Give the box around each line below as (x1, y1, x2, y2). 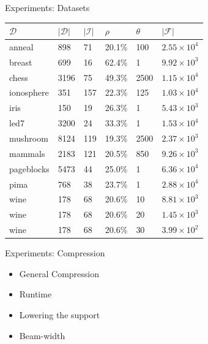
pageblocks (9, 162, 50, 175)
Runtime (19, 288, 52, 300)
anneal (9, 40, 34, 53)
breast (9, 55, 32, 68)
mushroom (9, 132, 48, 144)
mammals (9, 147, 45, 159)
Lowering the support (19, 308, 100, 321)
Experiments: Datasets (5, 1, 90, 13)
